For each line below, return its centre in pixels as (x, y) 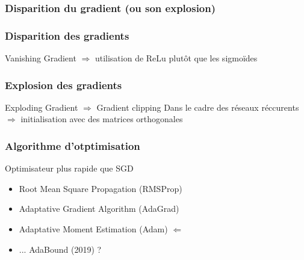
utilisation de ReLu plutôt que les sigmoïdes (176, 58)
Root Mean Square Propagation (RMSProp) (101, 188)
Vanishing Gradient (41, 58)
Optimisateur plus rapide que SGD (69, 168)
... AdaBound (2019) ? (60, 249)
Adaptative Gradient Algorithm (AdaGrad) (99, 209)
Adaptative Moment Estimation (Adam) (93, 229)
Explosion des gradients (64, 85)
